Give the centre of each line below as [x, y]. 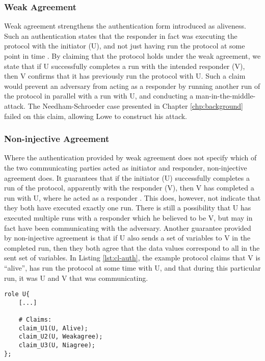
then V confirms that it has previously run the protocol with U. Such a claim [125, 76]
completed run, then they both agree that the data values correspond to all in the [132, 247]
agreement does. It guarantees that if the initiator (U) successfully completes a [127, 177]
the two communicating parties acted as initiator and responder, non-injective [126, 167]
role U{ [17, 294]
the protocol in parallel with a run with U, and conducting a [99, 96]
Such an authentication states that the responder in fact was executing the [121, 35]
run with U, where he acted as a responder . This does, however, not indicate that [132, 197]
